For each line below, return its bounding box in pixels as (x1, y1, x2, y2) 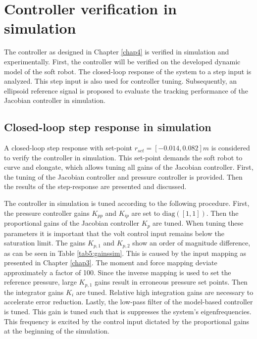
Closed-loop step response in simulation (4, 119, 211, 135)
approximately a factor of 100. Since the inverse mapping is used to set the (4, 267, 231, 277)
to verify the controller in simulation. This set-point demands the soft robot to (4, 152, 243, 162)
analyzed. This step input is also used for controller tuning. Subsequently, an (4, 76, 237, 86)
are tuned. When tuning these (153, 218, 244, 228)
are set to (131, 207, 160, 218)
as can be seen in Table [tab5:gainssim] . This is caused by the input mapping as (4, 247, 247, 258)
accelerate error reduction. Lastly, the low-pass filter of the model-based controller (4, 296, 253, 307)
